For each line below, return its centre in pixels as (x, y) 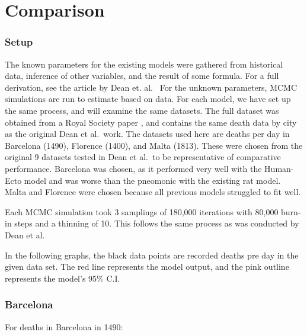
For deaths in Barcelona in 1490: (64, 326)
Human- (279, 168)
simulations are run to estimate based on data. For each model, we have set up (148, 99)
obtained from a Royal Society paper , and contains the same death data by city (151, 122)
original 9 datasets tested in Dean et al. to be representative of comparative (143, 157)
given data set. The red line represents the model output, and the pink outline (147, 267)
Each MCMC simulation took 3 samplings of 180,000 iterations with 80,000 (142, 211)
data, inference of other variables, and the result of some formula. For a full (142, 76)
